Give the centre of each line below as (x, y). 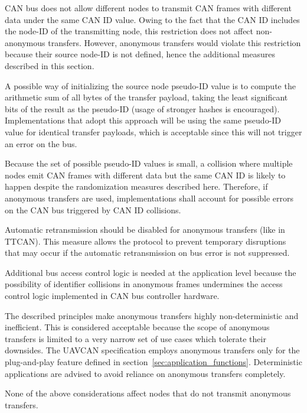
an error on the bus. (41, 143)
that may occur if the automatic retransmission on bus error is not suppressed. (147, 253)
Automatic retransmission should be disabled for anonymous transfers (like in (145, 230)
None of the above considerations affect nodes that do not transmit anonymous (148, 393)
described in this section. (50, 65)
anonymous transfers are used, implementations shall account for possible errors (149, 198)
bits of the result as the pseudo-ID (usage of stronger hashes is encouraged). (142, 108)
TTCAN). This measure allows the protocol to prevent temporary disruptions (146, 241)
